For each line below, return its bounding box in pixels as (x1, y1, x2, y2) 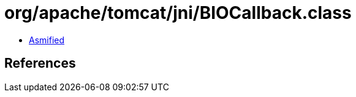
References (4, 56, 76, 71)
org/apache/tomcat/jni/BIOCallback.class (4, 2, 352, 23)
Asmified (29, 34, 65, 45)
